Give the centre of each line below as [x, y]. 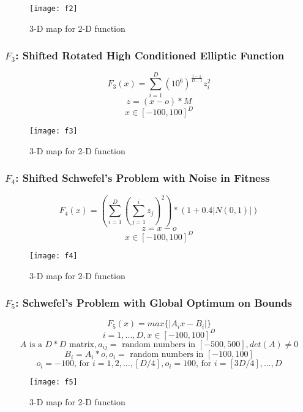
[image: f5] [54, 382]
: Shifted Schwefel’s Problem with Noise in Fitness [143, 178]
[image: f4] [54, 256]
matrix [82, 344]
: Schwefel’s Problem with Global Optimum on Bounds [154, 303]
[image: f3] [54, 131]
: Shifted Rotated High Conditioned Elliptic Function [150, 55]
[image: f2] [54, 9]
